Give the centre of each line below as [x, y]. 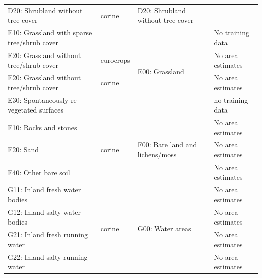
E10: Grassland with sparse [50, 33]
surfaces [51, 110]
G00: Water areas [164, 228]
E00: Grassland [161, 71]
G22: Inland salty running [48, 257]
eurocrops [115, 60]
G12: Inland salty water [44, 212]
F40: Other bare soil [39, 172]
